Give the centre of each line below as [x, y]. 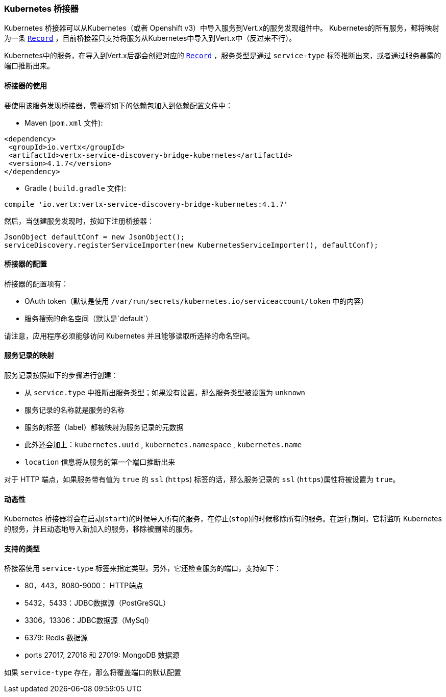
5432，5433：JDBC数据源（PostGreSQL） [97, 603]
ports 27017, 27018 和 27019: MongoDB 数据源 [102, 655]
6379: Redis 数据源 [56, 638]
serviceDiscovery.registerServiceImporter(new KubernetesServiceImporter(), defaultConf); [191, 245]
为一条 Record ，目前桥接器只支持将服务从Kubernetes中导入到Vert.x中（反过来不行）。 [150, 38]
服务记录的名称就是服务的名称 [75, 410]
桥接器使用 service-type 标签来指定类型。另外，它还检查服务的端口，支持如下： [143, 568]
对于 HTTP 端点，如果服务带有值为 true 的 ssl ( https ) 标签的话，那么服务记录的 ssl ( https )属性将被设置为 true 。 [202, 479]
